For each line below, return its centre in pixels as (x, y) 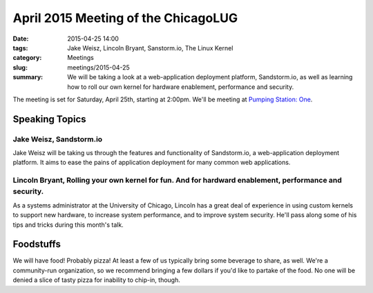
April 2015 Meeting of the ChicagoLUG (125, 18)
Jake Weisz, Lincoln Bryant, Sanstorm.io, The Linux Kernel (150, 48)
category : (27, 58)
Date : (21, 39)
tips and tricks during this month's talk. (68, 225)
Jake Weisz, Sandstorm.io (58, 139)
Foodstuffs (37, 244)
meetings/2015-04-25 (99, 67)
